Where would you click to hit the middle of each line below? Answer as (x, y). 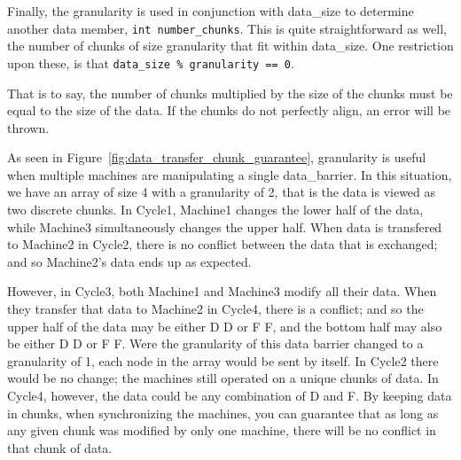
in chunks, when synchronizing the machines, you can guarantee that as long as (223, 413)
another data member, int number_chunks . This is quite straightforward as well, (227, 28)
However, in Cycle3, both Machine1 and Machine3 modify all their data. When (222, 291)
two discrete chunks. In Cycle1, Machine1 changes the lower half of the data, (215, 210)
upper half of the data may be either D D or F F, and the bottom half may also (225, 326)
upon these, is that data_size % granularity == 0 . (151, 62)
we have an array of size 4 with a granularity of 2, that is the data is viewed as (222, 192)
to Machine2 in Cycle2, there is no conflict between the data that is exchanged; (223, 244)
